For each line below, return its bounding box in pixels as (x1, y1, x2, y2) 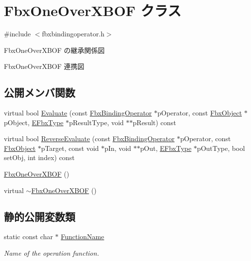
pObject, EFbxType (4, 117, 64, 127)
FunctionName (61, 231, 104, 242)
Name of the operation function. (4, 248, 99, 258)
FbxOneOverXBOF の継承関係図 (4, 45, 105, 55)
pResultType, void (69, 117, 124, 127)
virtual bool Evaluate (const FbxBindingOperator (4, 108, 152, 118)
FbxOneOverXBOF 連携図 (4, 61, 84, 71)
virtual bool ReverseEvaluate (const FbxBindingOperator (4, 133, 175, 144)
